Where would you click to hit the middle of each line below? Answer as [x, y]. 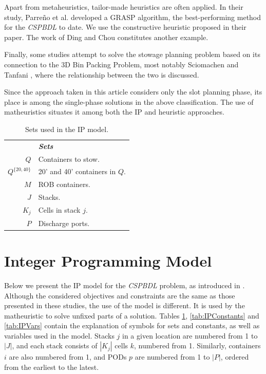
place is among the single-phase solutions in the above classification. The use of [129, 101]
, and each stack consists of [55, 345]
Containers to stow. [69, 158]
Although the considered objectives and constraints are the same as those [120, 295]
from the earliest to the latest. [52, 367]
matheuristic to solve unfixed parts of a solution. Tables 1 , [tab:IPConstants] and [132, 315]
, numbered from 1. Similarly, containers [197, 345]
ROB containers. [64, 184]
